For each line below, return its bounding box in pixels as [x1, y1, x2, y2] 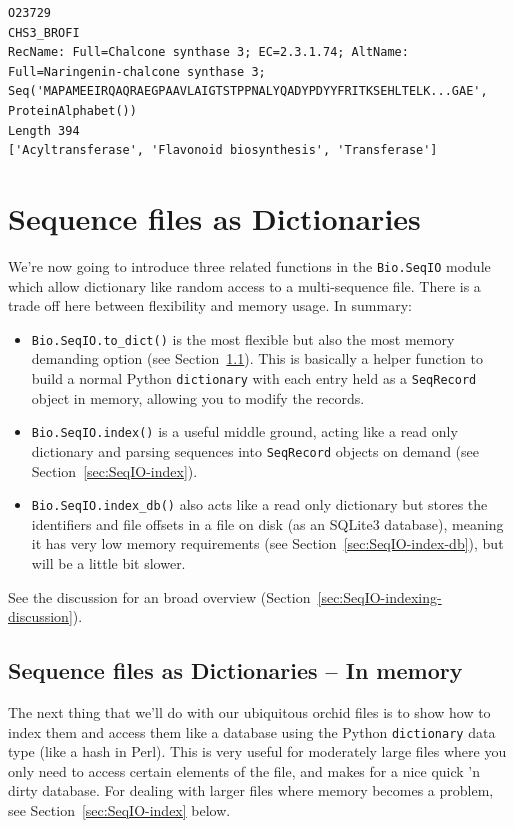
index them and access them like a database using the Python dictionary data [8, 721, 496, 742]
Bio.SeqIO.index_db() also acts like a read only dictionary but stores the [31, 494, 488, 515]
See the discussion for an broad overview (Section [8, 586, 311, 607]
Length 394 [8, 123, 80, 138]
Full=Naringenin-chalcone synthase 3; [8, 64, 266, 79]
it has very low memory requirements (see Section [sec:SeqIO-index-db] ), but [31, 533, 504, 554]
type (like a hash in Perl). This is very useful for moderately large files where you [8, 741, 507, 762]
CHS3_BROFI [8, 25, 80, 40]
